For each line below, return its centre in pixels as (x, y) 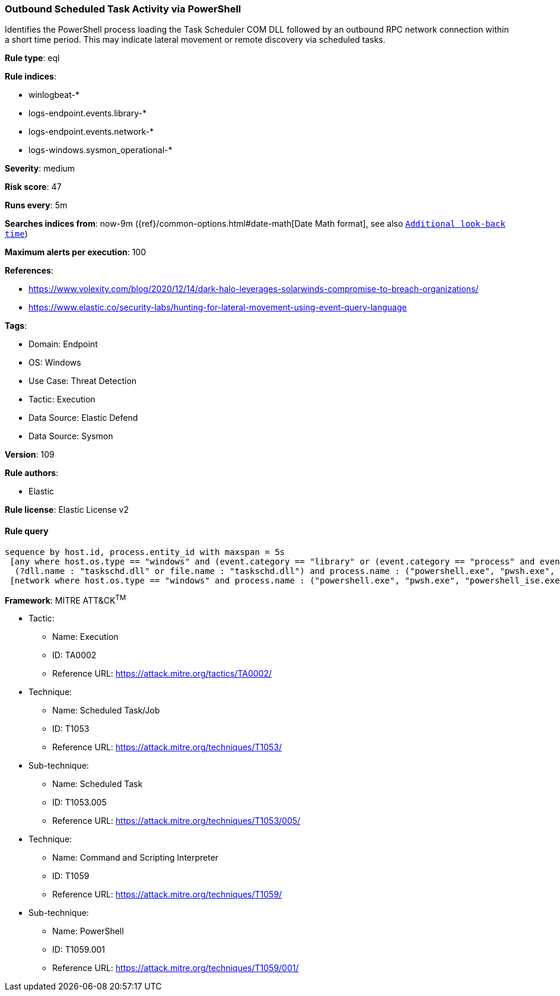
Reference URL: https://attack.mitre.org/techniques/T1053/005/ (176, 821)
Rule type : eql (32, 58)
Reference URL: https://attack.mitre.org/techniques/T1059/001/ (176, 968)
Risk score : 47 (33, 187)
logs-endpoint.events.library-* (87, 113)
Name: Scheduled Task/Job (106, 710)
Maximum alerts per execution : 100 (76, 252)
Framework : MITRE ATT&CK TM (66, 599)
